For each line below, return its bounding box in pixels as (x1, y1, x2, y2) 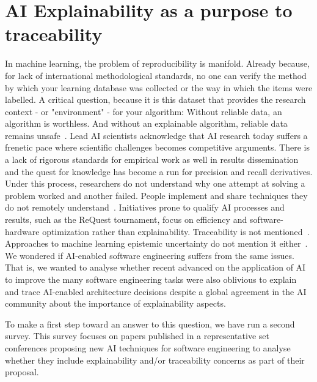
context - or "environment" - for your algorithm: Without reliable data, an (5, 105, 282, 118)
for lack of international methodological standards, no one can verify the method (5, 69, 307, 81)
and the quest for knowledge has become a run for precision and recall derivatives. (5, 165, 313, 178)
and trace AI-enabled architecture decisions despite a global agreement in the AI (5, 285, 307, 298)
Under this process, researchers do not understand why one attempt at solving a (5, 177, 305, 190)
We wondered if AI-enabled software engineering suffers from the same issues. (5, 249, 294, 261)
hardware (5, 225, 40, 238)
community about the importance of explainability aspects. (5, 297, 226, 310)
